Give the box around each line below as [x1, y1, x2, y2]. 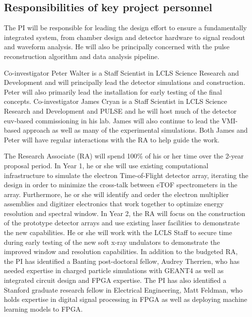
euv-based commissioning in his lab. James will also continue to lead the [4, 115, 219, 125]
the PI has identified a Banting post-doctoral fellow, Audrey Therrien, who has [4, 256, 240, 266]
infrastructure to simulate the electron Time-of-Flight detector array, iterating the [4, 170, 249, 180]
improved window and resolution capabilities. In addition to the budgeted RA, [4, 246, 238, 257]
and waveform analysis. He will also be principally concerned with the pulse [4, 41, 230, 52]
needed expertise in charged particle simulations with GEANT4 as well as [4, 265, 224, 276]
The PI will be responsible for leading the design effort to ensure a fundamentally [4, 22, 247, 33]
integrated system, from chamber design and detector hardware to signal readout [4, 32, 245, 42]
